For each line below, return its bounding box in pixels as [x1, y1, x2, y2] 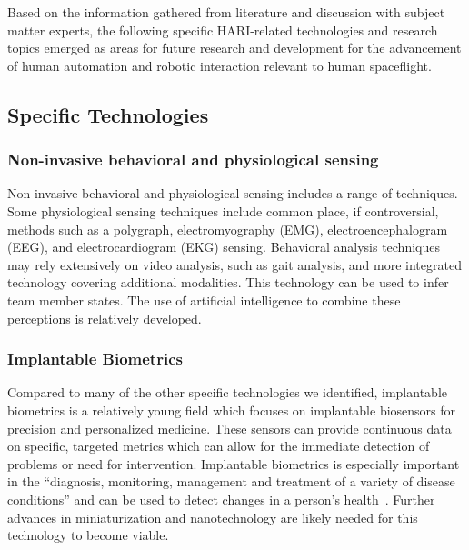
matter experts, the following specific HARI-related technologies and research [7, 20, 438, 39]
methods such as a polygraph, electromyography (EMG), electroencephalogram [7, 219, 448, 238]
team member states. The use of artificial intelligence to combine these [7, 290, 401, 309]
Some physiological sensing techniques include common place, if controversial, [7, 201, 439, 220]
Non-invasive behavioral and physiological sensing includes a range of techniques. [7, 184, 458, 203]
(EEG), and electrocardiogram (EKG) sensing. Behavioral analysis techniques [7, 237, 440, 256]
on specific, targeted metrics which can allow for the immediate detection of [7, 436, 430, 455]
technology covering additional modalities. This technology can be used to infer [7, 273, 449, 292]
